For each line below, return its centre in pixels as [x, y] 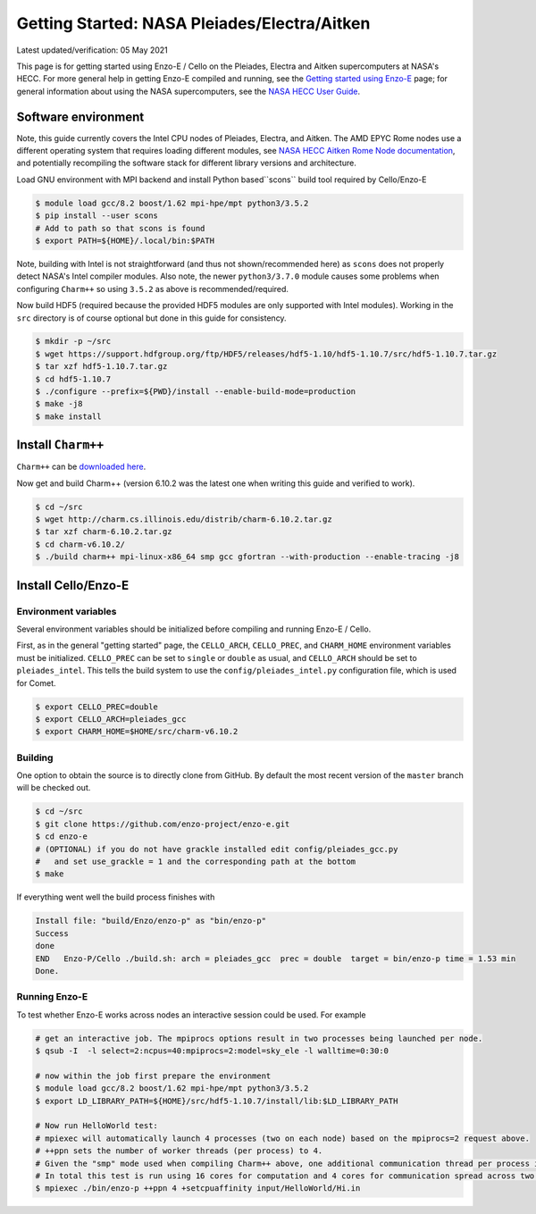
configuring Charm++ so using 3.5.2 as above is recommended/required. [153, 289]
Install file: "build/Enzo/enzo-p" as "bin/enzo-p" [151, 921]
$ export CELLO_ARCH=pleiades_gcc [111, 719]
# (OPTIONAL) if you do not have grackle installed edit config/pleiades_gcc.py [217, 849]
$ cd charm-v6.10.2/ [80, 544]
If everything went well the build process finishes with [116, 897]
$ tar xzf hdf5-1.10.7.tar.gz [101, 367]
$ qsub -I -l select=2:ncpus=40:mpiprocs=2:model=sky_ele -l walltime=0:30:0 [212, 1051]
